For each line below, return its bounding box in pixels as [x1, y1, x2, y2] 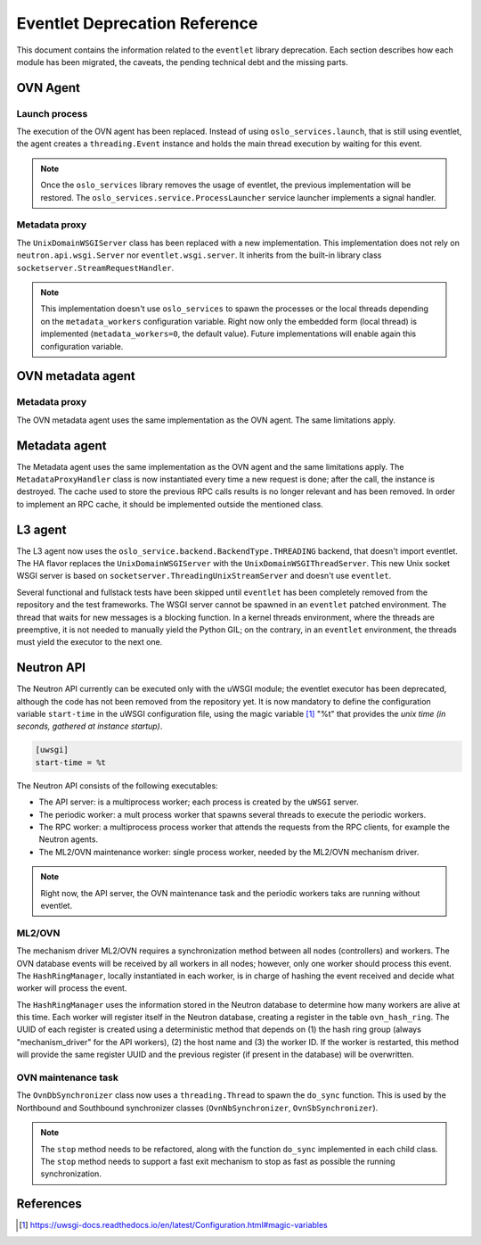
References [16, 1196, 82, 1212]
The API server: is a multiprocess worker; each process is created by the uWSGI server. [38, 796, 359, 807]
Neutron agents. [38, 834, 98, 845]
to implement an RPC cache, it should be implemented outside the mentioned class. [16, 499, 324, 509]
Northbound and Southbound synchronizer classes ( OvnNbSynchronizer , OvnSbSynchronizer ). [16, 1102, 379, 1113]
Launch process [16, 107, 88, 120]
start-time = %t [35, 757, 107, 767]
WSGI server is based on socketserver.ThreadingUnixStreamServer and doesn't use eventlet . [16, 571, 392, 581]
